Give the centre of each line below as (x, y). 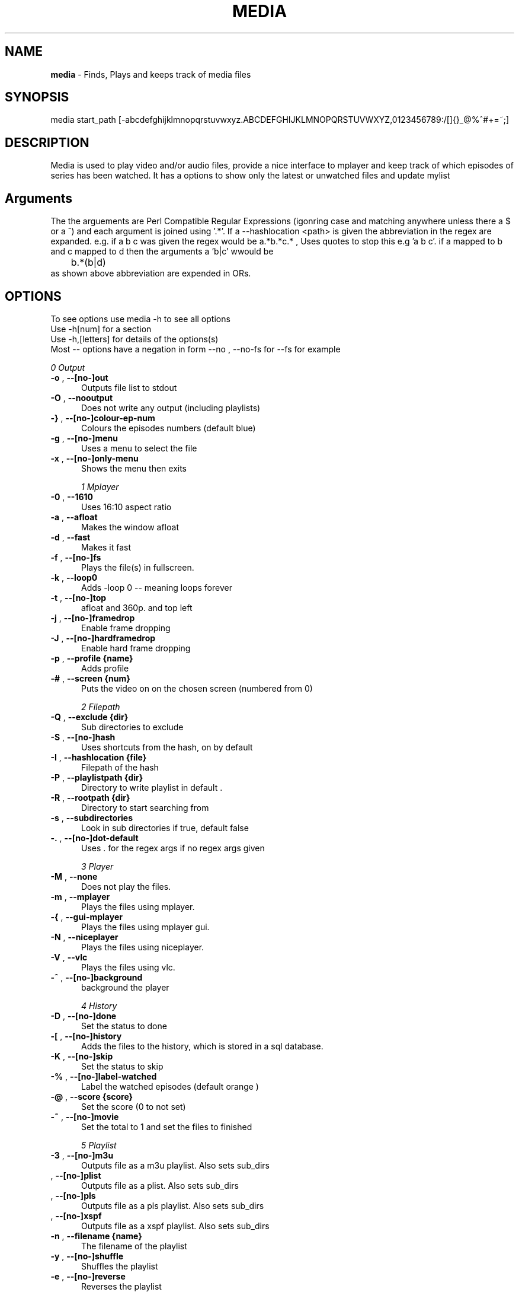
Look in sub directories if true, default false (165, 828)
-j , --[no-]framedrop (93, 618)
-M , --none (74, 876)
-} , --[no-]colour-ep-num (103, 418)
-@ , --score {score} (92, 1096)
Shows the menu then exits (134, 468)
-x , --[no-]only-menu (94, 458)
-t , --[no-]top (79, 597)
